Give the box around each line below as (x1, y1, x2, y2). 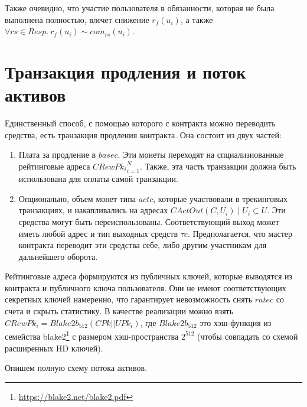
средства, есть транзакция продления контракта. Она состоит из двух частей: (5, 128, 282, 141)
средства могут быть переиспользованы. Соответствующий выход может (18, 215, 279, 227)
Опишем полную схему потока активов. (5, 362, 148, 374)
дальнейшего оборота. (18, 250, 98, 262)
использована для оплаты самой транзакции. (18, 172, 178, 185)
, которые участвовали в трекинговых (153, 192, 288, 204)
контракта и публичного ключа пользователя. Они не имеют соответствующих (5, 281, 286, 294)
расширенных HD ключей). (5, 341, 103, 354)
